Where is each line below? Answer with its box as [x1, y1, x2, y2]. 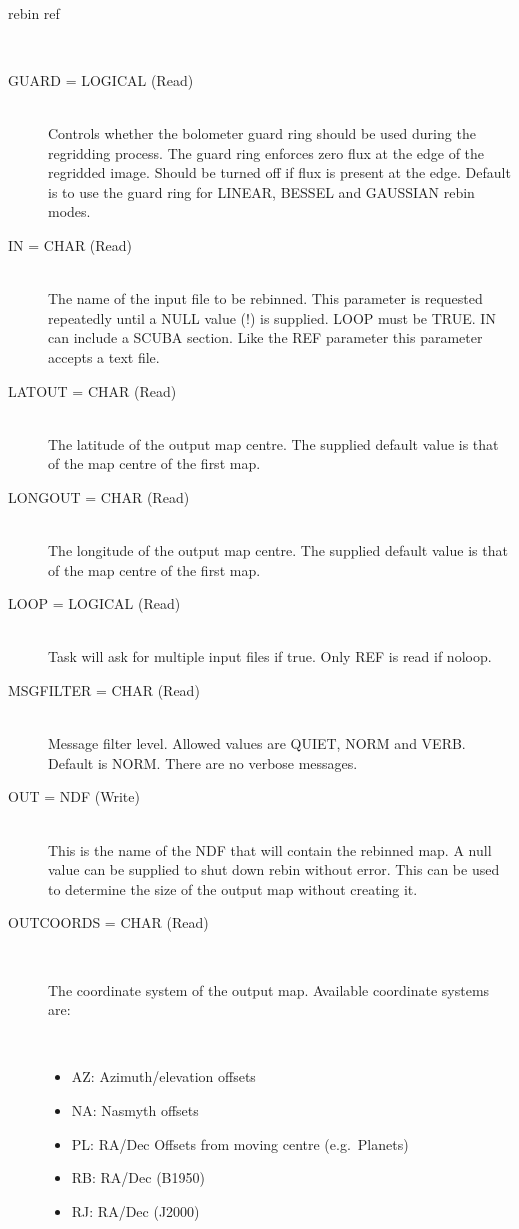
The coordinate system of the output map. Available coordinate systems [48, 979, 490, 1000]
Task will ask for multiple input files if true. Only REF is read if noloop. [48, 646, 492, 667]
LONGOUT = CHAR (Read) [8, 486, 190, 507]
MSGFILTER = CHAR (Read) [8, 680, 200, 701]
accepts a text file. [48, 346, 160, 367]
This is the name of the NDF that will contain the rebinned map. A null [48, 839, 492, 860]
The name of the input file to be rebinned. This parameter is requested [48, 288, 483, 309]
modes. [48, 201, 91, 222]
